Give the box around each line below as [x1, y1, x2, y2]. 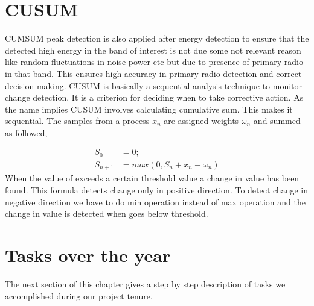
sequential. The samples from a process [5, 114, 150, 127]
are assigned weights [164, 114, 239, 127]
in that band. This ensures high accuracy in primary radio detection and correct [5, 67, 302, 80]
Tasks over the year [5, 243, 171, 267]
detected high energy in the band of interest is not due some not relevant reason [5, 43, 301, 56]
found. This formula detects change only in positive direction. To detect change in [5, 184, 308, 196]
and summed [253, 114, 301, 127]
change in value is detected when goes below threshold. [5, 207, 208, 220]
